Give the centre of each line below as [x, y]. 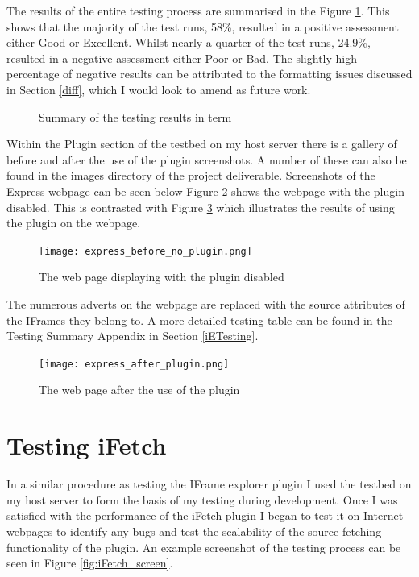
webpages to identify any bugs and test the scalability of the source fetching [194, 531]
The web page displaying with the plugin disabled [162, 277]
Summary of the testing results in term [135, 116]
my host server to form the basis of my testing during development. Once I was [202, 499]
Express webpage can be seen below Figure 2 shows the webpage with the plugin [205, 191]
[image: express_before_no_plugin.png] [145, 251]
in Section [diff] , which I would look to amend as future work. [159, 89]
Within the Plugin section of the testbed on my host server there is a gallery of [202, 144]
